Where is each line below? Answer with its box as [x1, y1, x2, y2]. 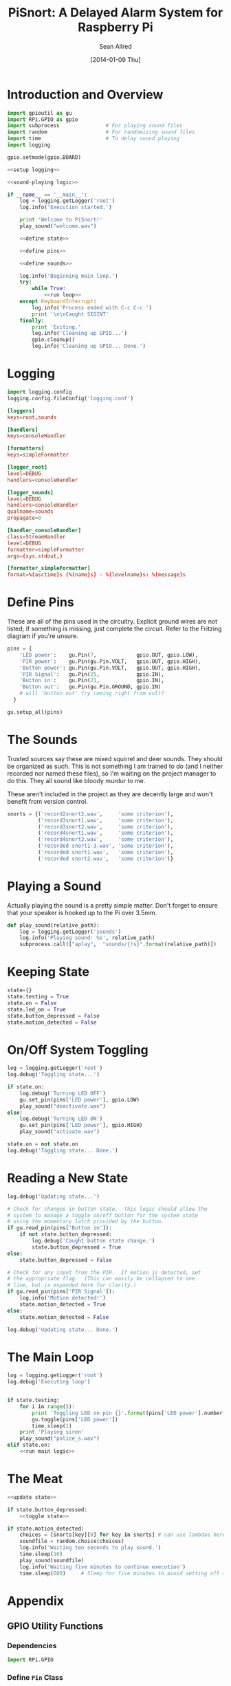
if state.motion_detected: [7, 1525, 85, 1532]
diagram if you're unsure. [7, 632, 79, 640]
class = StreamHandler [7, 533, 67, 540]
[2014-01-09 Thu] [90, 55, 141, 63]
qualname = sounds [7, 508, 54, 515]
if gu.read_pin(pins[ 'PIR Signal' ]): [7, 1288, 115, 1295]
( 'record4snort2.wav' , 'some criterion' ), [37, 836, 174, 843]
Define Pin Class [7, 1673, 63, 1683]
